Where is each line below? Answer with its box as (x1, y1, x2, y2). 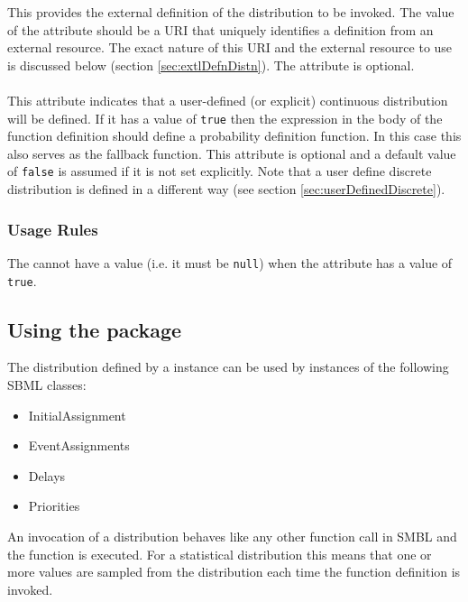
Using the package (7, 315, 182, 343)
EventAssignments (28, 436, 130, 455)
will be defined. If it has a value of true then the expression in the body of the (7, 108, 443, 127)
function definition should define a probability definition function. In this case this (7, 126, 462, 145)
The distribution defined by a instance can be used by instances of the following (7, 357, 449, 376)
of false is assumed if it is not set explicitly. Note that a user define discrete (7, 162, 432, 181)
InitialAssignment (28, 405, 126, 424)
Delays (28, 466, 66, 485)
